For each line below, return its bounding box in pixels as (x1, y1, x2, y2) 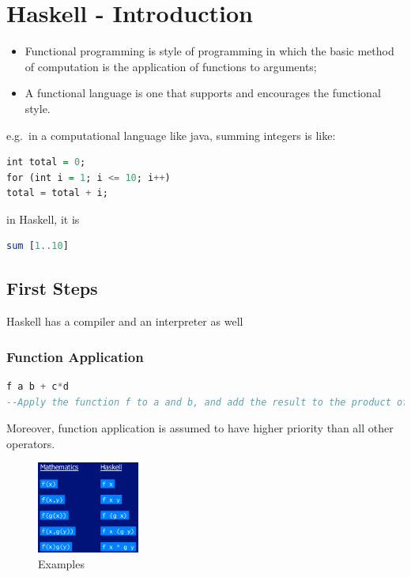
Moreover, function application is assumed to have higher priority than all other (6, 420, 394, 436)
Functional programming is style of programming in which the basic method (25, 43, 394, 59)
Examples (38, 555, 85, 571)
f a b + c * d (6, 381, 69, 393)
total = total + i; (6, 187, 108, 199)
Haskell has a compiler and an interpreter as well (6, 313, 243, 330)
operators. (6, 435, 55, 451)
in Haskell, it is (6, 210, 80, 227)
